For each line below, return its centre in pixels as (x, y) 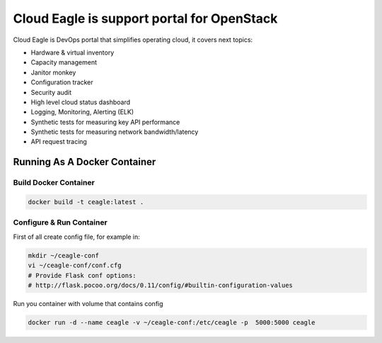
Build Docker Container (54, 183)
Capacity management (64, 62)
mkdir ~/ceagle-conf (63, 255)
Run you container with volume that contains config (88, 303)
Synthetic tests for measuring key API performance (105, 122)
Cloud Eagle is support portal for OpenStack (145, 18)
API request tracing (59, 142)
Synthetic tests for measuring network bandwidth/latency (115, 132)
